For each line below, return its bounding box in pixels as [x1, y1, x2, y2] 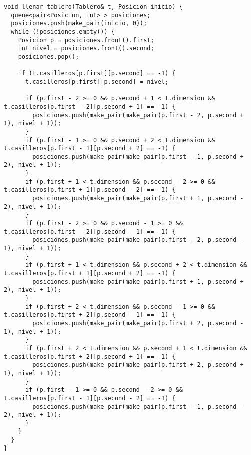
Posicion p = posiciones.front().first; [18, 36, 154, 44]
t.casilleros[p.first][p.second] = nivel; [25, 78, 169, 85]
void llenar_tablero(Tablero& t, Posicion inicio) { [4, 3, 183, 10]
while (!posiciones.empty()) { [11, 28, 115, 35]
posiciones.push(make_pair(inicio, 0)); [11, 20, 147, 27]
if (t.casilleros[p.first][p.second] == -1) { [18, 70, 176, 77]
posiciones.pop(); [18, 53, 79, 60]
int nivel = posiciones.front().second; [18, 45, 154, 52]
